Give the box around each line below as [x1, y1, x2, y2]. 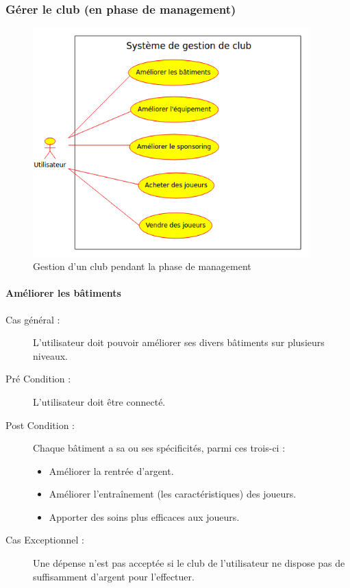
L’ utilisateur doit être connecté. [33, 394, 166, 408]
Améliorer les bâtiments [5, 286, 121, 300]
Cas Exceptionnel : [5, 532, 84, 547]
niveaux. [33, 348, 68, 363]
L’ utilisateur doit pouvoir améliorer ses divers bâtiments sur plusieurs [33, 335, 325, 350]
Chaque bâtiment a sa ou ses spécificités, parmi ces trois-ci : [33, 441, 286, 455]
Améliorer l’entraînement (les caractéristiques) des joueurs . [49, 487, 297, 501]
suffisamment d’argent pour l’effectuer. [33, 569, 195, 583]
